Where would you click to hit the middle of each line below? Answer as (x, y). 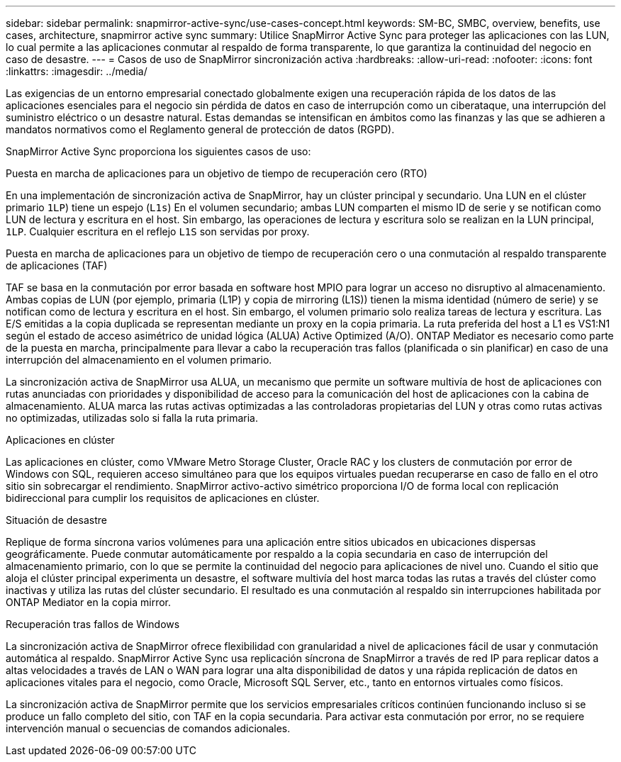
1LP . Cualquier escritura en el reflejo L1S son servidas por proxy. (158, 231)
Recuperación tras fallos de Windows (93, 624)
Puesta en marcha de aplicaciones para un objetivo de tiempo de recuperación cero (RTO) (217, 173)
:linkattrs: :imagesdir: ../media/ (77, 71)
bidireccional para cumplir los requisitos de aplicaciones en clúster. (163, 498)
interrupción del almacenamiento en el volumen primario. (139, 360)
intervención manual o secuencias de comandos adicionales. (148, 728)
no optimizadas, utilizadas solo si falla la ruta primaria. (132, 418)
